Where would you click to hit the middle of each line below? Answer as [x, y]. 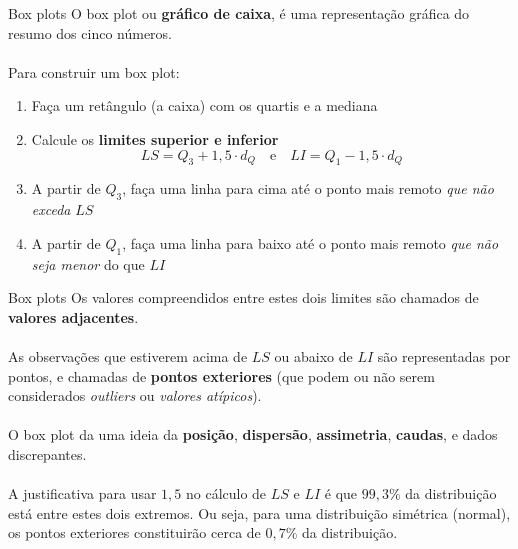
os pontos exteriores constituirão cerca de [134, 532]
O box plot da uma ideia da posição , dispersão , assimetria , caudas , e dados [253, 434]
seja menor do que [88, 263]
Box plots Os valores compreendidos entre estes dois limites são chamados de [243, 297]
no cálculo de [226, 493]
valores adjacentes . [73, 316]
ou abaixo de [313, 355]
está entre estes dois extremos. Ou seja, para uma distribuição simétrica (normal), [259, 512]
